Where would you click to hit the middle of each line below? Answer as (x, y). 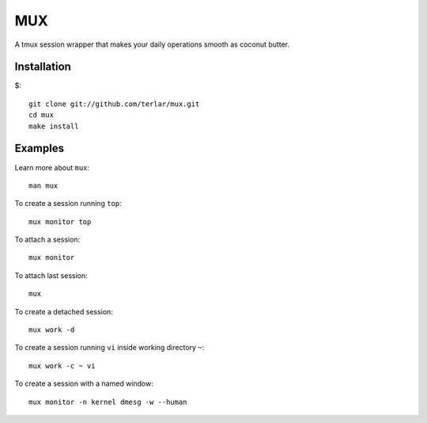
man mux (43, 185)
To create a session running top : (68, 204)
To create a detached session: (64, 311)
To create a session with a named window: (84, 383)
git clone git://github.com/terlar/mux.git (114, 104)
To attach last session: (51, 275)
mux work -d (52, 330)
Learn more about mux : (52, 167)
